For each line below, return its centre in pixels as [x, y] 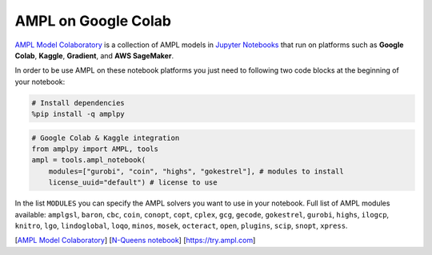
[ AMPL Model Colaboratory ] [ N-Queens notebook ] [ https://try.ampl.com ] [135, 241]
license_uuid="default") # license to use [133, 183]
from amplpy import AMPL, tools [95, 149]
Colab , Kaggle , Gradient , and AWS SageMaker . [94, 55]
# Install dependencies [78, 103]
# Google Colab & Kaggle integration [106, 137]
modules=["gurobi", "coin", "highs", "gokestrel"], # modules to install [196, 171]
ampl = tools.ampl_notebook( [89, 160]
